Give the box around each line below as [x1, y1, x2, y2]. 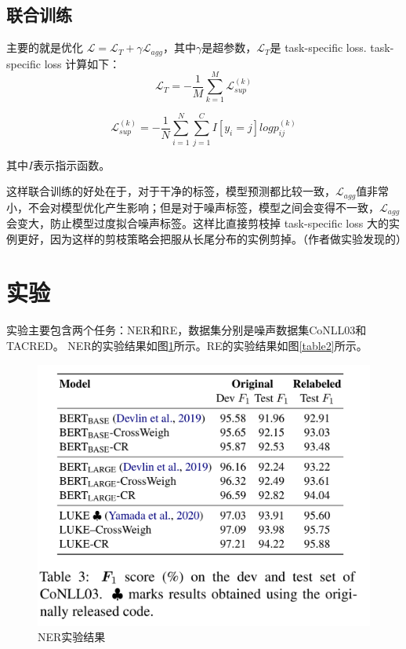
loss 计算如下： [44, 55, 121, 71]
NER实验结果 [38, 629, 106, 645]
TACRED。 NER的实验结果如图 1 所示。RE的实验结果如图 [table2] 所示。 [6, 337, 368, 353]
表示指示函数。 [33, 156, 111, 173]
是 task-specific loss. [270, 39, 367, 56]
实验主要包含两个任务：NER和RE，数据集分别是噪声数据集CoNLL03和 [6, 322, 367, 338]
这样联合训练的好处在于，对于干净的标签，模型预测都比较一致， [6, 183, 335, 199]
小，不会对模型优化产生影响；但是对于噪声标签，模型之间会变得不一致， [6, 199, 379, 215]
